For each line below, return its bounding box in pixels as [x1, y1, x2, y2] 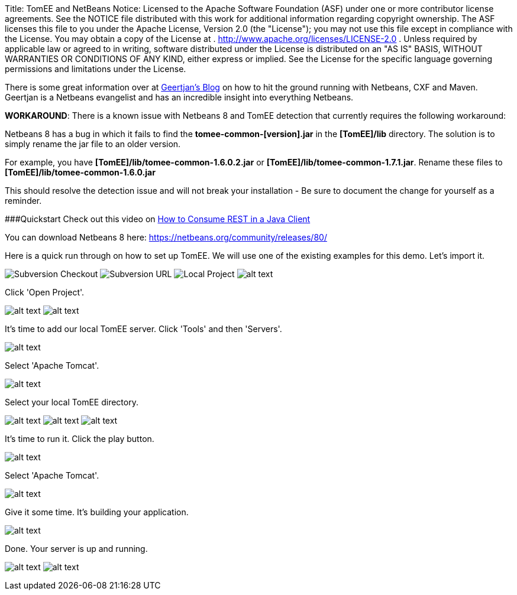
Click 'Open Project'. [5, 287, 85, 297]
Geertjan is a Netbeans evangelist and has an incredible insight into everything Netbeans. [5, 92, 354, 102]
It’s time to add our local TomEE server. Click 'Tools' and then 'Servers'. [5, 324, 282, 334]
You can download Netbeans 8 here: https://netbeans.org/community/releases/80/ [5, 232, 327, 242]
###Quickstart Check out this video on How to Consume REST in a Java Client [5, 214, 311, 224]
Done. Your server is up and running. [5, 544, 148, 554]
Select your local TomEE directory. [5, 397, 138, 407]
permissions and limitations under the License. [5, 64, 186, 74]
